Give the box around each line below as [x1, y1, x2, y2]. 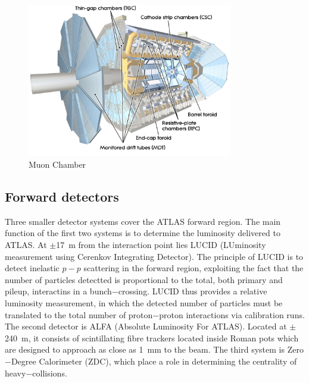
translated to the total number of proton [5, 308, 153, 321]
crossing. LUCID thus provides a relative [118, 285, 267, 297]
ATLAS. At [5, 238, 47, 250]
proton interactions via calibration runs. [159, 308, 305, 321]
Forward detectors [5, 187, 119, 205]
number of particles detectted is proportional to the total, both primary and [5, 273, 283, 285]
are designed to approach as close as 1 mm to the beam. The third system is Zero [5, 343, 304, 356]
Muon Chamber [29, 158, 86, 170]
